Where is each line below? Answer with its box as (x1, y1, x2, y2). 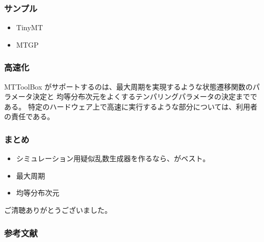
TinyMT (16, 22, 43, 33)
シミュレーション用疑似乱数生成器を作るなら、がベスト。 (16, 153, 210, 164)
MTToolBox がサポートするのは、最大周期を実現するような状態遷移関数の (4, 81, 253, 92)
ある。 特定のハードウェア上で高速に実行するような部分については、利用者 (4, 101, 257, 112)
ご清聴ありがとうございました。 (4, 205, 112, 215)
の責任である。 (4, 111, 54, 122)
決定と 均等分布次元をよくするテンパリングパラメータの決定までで (32, 91, 257, 102)
